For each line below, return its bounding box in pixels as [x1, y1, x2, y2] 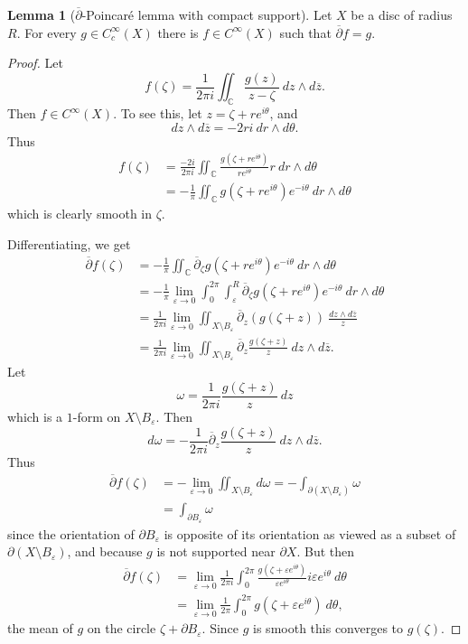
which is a [7, 407, 63, 426]
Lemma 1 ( [7, 5, 76, 23]
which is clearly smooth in [7, 204, 153, 223]
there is [157, 23, 199, 42]
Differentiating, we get [7, 234, 131, 253]
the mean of [7, 619, 73, 638]
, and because [67, 542, 143, 561]
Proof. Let [7, 53, 63, 72]
